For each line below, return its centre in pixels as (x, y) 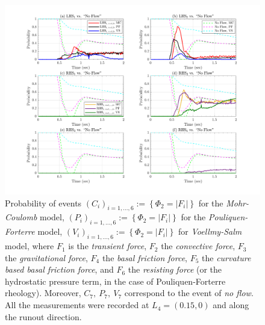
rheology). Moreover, (43, 293)
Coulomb (21, 217)
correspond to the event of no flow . (189, 293)
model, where (30, 246)
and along (231, 305)
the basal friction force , (145, 257)
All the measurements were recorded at (77, 305)
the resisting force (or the (175, 269)
